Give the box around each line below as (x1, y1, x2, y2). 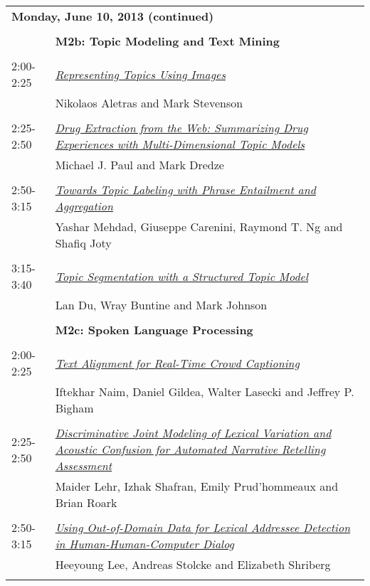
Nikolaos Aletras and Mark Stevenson (55, 95, 243, 111)
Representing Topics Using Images (55, 65, 226, 82)
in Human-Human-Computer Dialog (55, 536, 234, 552)
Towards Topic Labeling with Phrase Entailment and (55, 181, 316, 198)
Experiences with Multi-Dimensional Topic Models (55, 136, 305, 152)
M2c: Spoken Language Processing (55, 321, 253, 338)
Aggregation (55, 198, 113, 214)
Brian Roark (55, 494, 117, 511)
